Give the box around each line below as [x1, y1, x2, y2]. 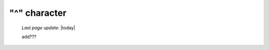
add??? [21, 34, 37, 40]
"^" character [9, 7, 67, 18]
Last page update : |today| [21, 25, 76, 31]
